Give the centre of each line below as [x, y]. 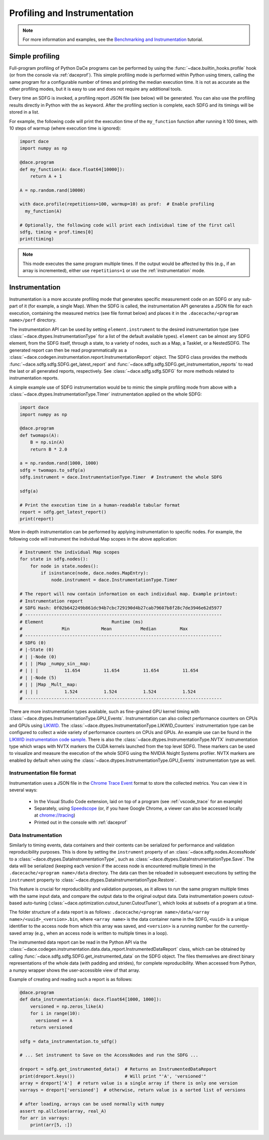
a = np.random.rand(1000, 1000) [59, 463]
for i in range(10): [55, 1013]
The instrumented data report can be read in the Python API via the [78, 942]
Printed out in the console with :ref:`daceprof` [81, 822]
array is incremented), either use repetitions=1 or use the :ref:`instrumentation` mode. [114, 271]
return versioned [51, 1027]
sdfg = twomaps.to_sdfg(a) [53, 470]
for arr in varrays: [45, 1118]
